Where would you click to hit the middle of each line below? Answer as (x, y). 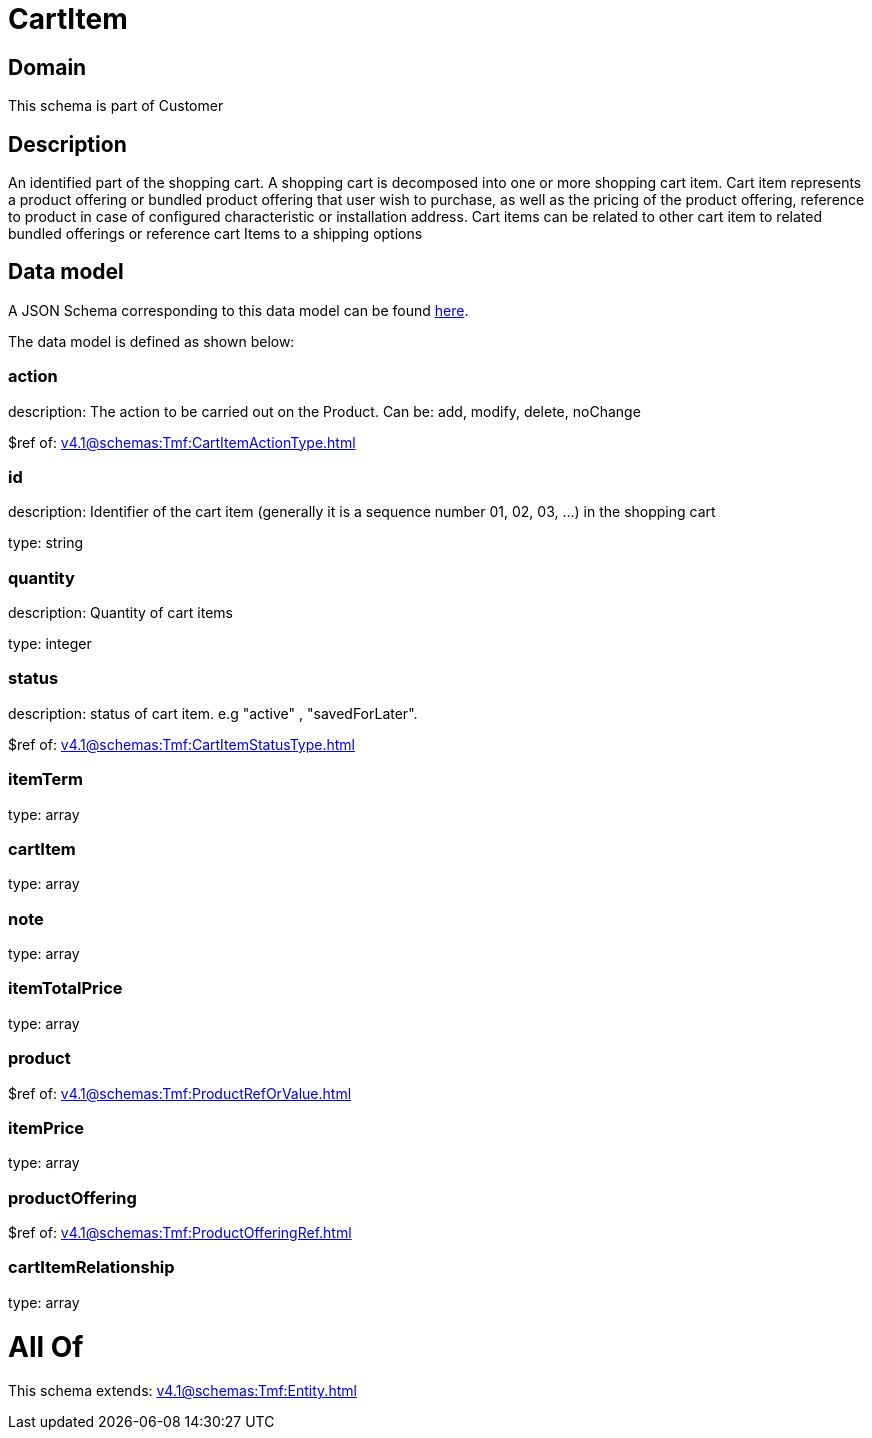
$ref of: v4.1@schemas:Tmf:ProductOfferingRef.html (180, 1233)
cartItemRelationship (91, 1267)
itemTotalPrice (65, 988)
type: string (46, 543)
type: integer (50, 644)
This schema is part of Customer (116, 106)
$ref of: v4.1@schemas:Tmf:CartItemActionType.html (182, 442)
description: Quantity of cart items (121, 613)
